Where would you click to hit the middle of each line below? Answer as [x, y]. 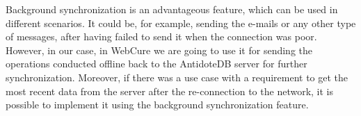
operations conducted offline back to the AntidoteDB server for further [157, 64]
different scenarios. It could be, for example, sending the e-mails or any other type [181, 23]
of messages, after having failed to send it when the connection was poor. [161, 36]
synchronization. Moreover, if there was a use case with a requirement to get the [177, 77]
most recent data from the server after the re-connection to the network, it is [170, 91]
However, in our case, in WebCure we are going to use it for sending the [159, 50]
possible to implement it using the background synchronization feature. [157, 105]
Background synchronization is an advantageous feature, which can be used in [172, 9]
